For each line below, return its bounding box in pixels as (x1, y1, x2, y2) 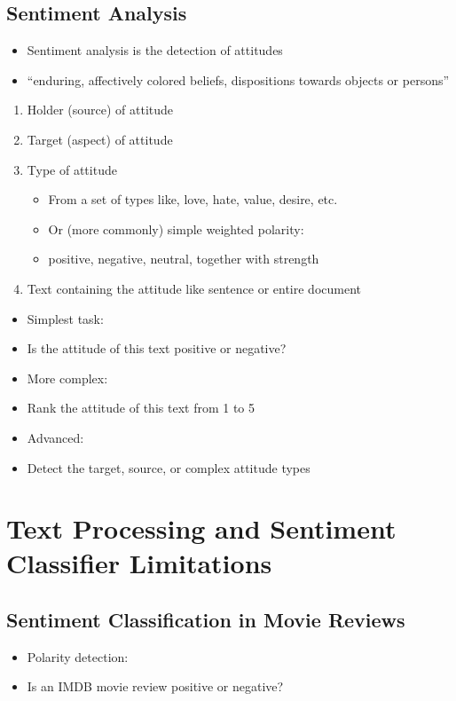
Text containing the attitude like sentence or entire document (27, 279, 361, 297)
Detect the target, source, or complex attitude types (27, 458, 311, 477)
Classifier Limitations (6, 545, 272, 581)
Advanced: (27, 428, 84, 446)
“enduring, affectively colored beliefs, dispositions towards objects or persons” (27, 70, 450, 89)
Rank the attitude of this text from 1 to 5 (27, 398, 255, 417)
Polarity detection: (27, 647, 129, 666)
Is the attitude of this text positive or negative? (27, 339, 287, 358)
